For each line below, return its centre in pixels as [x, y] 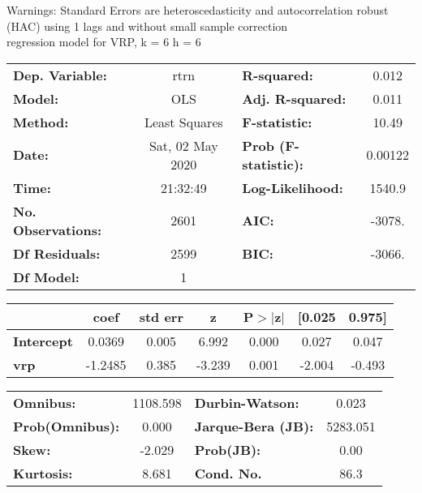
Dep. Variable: [60, 75]
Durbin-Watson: [247, 402]
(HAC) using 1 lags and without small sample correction [147, 26]
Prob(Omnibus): [67, 426]
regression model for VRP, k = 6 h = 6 [104, 42]
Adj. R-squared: [294, 98]
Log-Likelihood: [293, 187]
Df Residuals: [57, 253]
